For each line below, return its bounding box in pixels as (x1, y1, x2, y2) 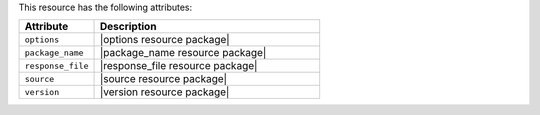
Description (99, 20, 157, 34)
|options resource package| (99, 33, 230, 47)
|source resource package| (99, 72, 228, 86)
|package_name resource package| (99, 46, 267, 60)
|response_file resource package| (99, 59, 258, 73)
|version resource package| (99, 85, 230, 99)
